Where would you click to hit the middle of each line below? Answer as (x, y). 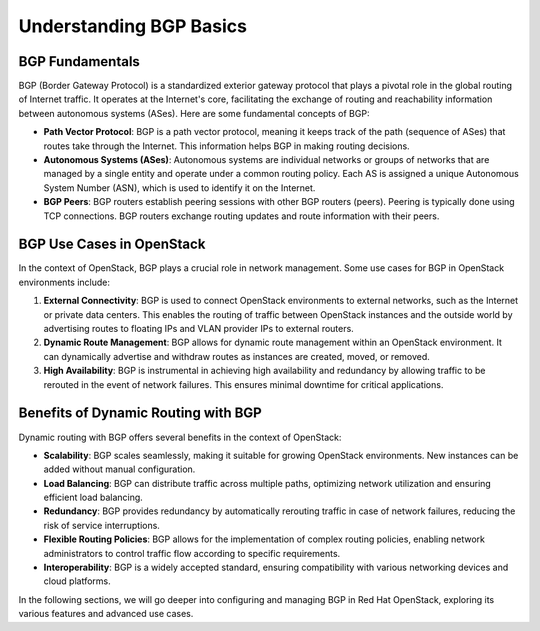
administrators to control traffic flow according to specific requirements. (192, 553)
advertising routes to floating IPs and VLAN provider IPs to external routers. (198, 329)
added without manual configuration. (119, 469)
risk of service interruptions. (101, 525)
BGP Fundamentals (79, 61)
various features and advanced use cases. (106, 614)
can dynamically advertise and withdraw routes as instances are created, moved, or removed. (236, 356)
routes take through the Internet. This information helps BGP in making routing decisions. (226, 146)
